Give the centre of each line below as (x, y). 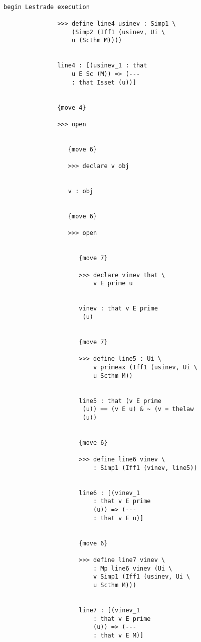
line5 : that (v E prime (120, 401)
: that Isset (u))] (104, 82)
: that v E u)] (118, 518)
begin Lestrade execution (47, 7)
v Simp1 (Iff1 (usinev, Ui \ (142, 577)
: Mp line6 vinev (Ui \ (133, 568)
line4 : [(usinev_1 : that (102, 66)
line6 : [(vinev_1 (110, 493)
